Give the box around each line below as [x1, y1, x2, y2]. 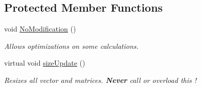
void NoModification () [4, 23, 76, 34]
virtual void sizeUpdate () [4, 57, 85, 68]
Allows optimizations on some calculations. [4, 40, 139, 51]
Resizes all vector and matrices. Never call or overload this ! [4, 74, 197, 85]
